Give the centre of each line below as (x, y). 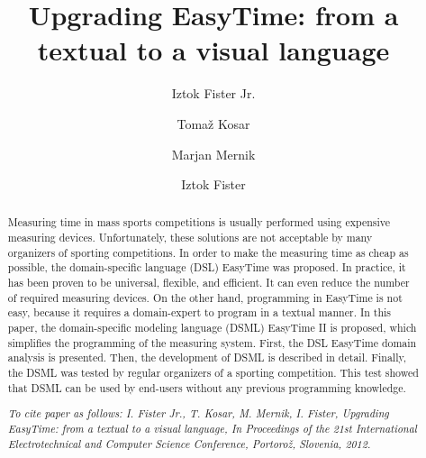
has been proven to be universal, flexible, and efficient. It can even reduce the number (208, 283)
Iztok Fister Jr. (213, 93)
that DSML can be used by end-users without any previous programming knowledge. (207, 387)
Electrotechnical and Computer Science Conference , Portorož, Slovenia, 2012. (189, 443)
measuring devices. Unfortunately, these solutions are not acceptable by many (190, 238)
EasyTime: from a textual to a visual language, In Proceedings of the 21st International (212, 428)
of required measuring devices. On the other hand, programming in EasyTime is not (205, 297)
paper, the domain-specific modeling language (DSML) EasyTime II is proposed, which (212, 328)
